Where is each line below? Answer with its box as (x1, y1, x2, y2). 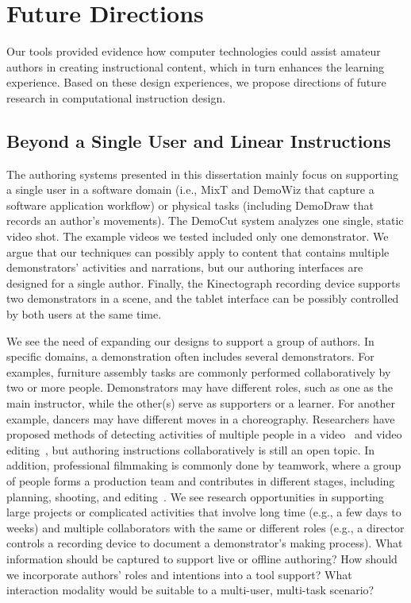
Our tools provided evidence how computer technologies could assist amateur (6, 43, 381, 60)
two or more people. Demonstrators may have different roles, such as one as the (6, 379, 393, 396)
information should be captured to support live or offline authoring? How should (6, 550, 398, 566)
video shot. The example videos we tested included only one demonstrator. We (6, 228, 389, 245)
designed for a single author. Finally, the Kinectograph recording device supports (6, 274, 401, 291)
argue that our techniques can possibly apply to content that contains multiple (6, 243, 390, 260)
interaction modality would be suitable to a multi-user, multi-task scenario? (6, 582, 375, 598)
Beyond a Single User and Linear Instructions (6, 128, 391, 153)
